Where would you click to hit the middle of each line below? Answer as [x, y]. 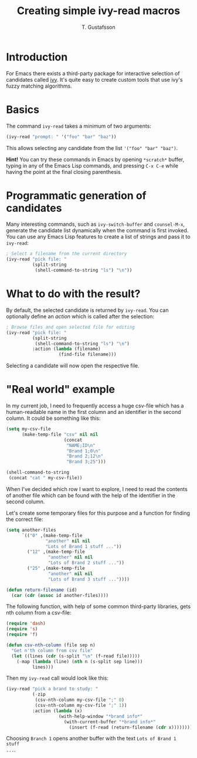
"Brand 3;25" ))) [86, 462]
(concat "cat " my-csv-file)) [45, 478]
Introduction [37, 57]
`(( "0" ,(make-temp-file [52, 535]
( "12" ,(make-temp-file [56, 552]
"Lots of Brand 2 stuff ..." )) [86, 563]
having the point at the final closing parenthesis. [64, 172]
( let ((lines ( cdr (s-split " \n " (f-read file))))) [76, 656]
